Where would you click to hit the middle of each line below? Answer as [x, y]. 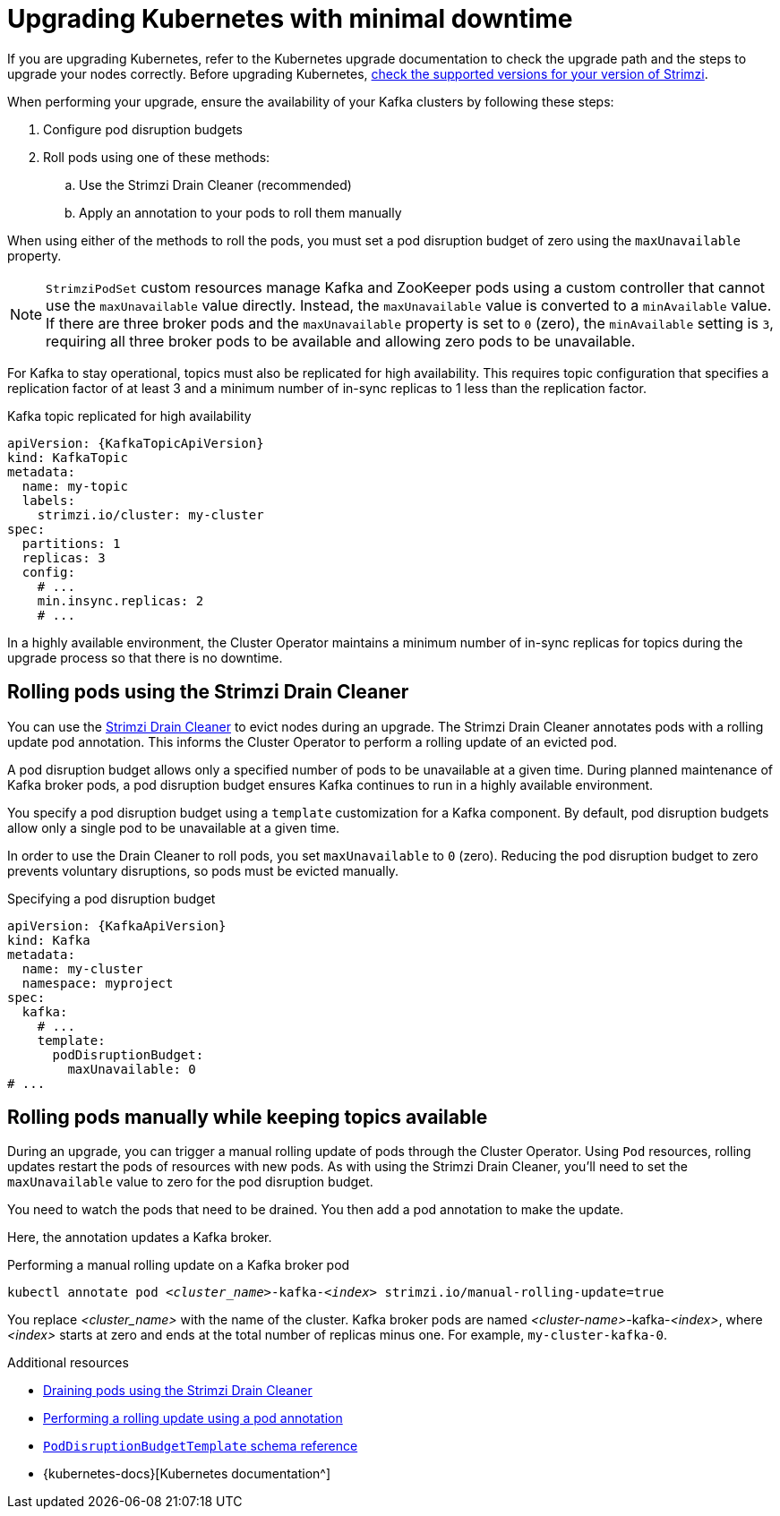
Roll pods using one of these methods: [157, 157]
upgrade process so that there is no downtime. [145, 657]
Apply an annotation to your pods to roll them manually [240, 212]
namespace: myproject [98, 983]
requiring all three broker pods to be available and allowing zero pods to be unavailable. [341, 341]
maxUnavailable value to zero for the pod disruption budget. [190, 1182]
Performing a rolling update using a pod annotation [193, 1418]
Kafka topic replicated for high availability [129, 415]
